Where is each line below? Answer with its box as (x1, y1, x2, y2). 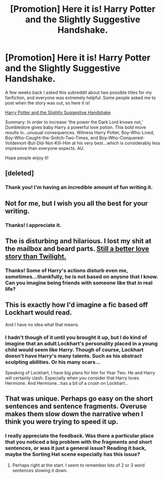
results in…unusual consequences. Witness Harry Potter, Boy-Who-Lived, (5, 129, 155, 135)
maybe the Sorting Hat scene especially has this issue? (5, 451, 140, 458)
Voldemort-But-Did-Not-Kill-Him (5, 140, 71, 146)
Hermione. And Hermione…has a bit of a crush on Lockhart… (5, 380, 129, 386)
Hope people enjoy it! (5, 154, 49, 161)
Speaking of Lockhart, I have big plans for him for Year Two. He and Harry (5, 369, 155, 375)
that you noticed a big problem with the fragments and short (5, 439, 152, 445)
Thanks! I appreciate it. (5, 221, 62, 228)
